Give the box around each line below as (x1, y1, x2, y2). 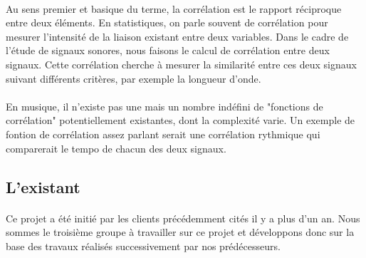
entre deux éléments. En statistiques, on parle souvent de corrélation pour (6, 15, 328, 30)
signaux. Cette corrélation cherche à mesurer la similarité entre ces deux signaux (6, 56, 357, 71)
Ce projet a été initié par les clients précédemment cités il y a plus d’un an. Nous (6, 210, 360, 225)
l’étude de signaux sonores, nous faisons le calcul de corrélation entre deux (6, 43, 330, 58)
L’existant (6, 175, 80, 197)
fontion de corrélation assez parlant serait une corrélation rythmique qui (6, 126, 320, 141)
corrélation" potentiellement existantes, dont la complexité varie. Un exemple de (6, 113, 355, 128)
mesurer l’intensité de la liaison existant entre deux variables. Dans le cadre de (6, 29, 349, 43)
